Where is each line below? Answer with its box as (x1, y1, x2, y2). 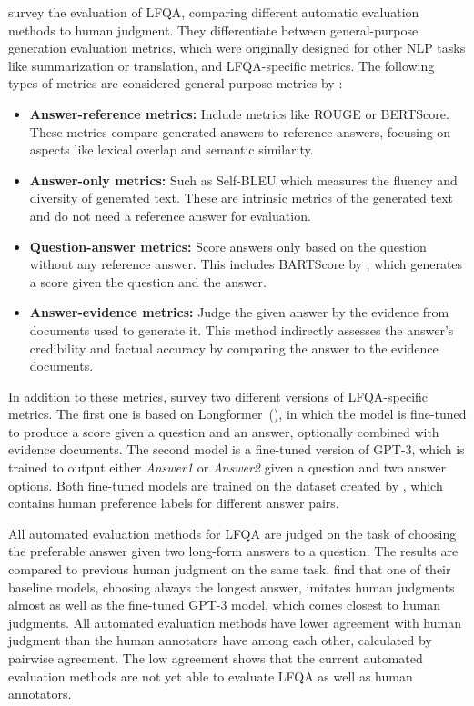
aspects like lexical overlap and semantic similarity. (29, 140, 314, 159)
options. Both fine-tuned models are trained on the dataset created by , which (8, 475, 443, 494)
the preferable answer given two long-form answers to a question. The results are (8, 542, 459, 561)
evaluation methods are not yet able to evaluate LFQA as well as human (8, 666, 413, 685)
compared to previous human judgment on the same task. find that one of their (8, 560, 451, 579)
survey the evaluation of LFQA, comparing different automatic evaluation (8, 3, 419, 21)
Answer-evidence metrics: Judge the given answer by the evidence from (29, 303, 449, 322)
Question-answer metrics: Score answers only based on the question (29, 236, 427, 255)
